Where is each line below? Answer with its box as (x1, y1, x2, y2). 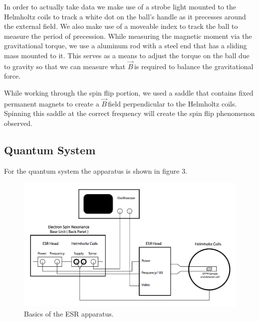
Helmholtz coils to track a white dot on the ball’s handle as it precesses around (4, 11, 246, 21)
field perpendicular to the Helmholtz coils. (108, 98, 237, 108)
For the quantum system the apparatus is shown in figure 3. (4, 165, 188, 176)
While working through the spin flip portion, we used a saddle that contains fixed (4, 87, 254, 98)
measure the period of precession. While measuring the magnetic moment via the (4, 30, 252, 41)
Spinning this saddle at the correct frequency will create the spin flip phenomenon (4, 108, 255, 118)
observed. (4, 117, 32, 128)
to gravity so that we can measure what (4, 61, 126, 71)
